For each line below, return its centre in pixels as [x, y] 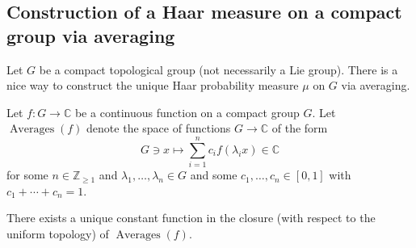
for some [27, 175]
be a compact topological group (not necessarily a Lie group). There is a [219, 69]
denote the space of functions [159, 128]
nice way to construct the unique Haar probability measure [153, 85]
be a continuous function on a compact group [187, 112]
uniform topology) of [58, 233]
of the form [300, 128]
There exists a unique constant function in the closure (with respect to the [191, 218]
